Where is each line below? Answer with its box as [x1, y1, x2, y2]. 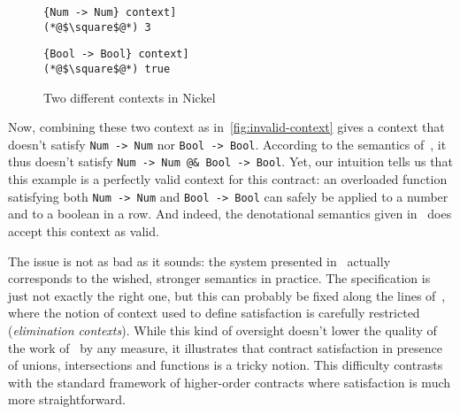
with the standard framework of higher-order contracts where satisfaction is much [8, 372, 451, 391]
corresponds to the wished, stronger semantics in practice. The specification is [8, 269, 431, 287]
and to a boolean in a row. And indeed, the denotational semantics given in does [8, 204, 452, 223]
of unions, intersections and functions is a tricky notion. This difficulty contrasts [8, 356, 443, 374]
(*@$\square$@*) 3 [43, 20, 151, 34]
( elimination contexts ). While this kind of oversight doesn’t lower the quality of [8, 320, 437, 339]
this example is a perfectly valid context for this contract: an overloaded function [8, 170, 448, 188]
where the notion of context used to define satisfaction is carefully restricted [8, 303, 420, 322]
